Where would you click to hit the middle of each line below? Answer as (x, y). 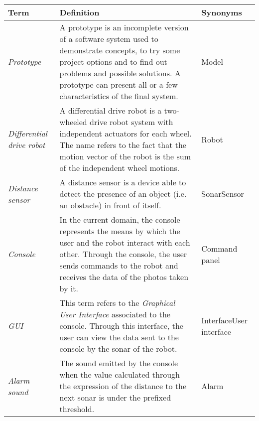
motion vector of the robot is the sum (125, 156)
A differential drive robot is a (111, 110)
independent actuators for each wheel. (126, 133)
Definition (79, 12)
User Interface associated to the (115, 314)
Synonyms (222, 12)
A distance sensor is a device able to (123, 182)
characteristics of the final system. (119, 96)
